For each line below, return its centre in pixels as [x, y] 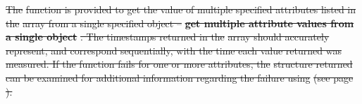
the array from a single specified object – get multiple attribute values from [180, 23]
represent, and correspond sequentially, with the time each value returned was [174, 50]
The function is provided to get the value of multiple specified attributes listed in [181, 9]
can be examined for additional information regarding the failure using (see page [180, 77]
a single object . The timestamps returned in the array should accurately [168, 37]
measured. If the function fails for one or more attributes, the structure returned [179, 64]
